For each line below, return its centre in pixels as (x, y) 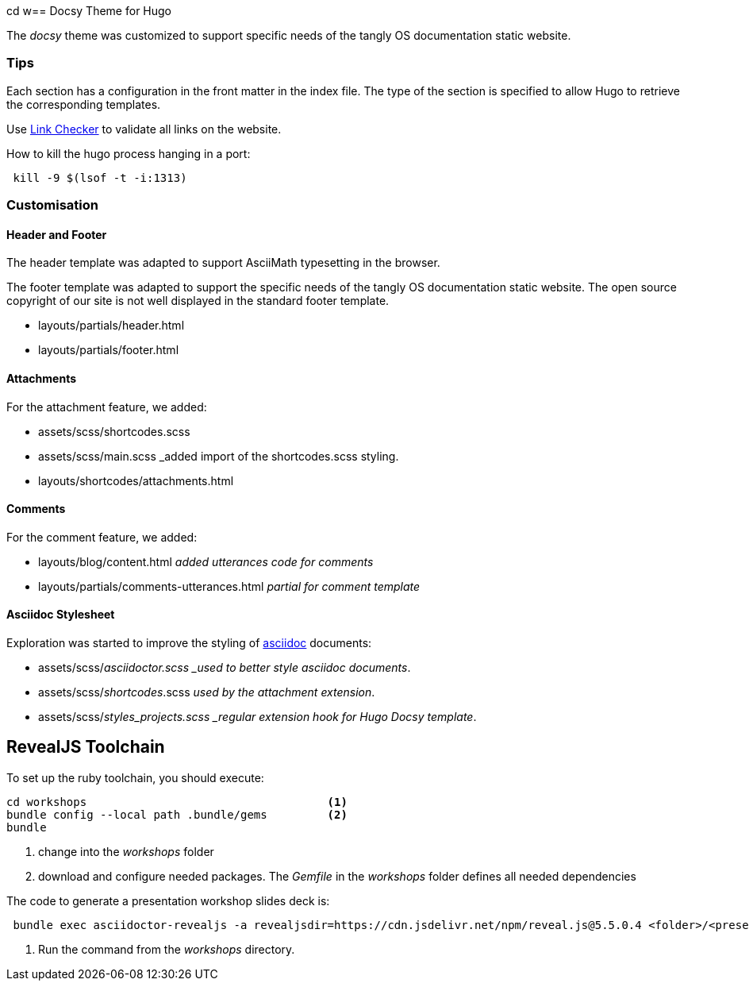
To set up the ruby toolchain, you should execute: (135, 777)
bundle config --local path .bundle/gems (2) (177, 814)
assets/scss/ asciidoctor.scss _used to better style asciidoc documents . (225, 667)
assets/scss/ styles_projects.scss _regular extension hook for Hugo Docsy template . (257, 717)
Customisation (52, 205)
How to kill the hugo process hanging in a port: (129, 153)
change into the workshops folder (126, 851)
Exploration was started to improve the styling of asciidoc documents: (189, 643)
